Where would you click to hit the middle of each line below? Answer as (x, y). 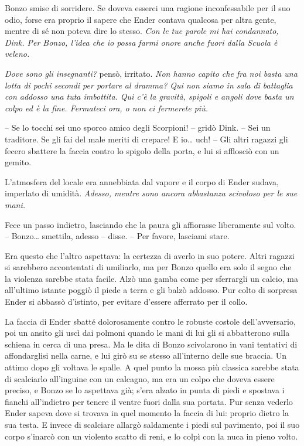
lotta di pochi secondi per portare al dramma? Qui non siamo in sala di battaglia (149, 85)
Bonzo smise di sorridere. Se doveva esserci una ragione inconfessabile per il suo (148, 8)
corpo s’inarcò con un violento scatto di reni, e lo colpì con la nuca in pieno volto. (151, 436)
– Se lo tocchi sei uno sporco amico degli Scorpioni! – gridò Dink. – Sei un (138, 127)
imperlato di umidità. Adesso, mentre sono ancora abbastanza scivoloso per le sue (151, 193)
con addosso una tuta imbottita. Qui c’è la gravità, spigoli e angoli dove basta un (149, 96)
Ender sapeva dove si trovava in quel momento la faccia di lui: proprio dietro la (147, 413)
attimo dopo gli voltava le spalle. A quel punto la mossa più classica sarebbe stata (152, 367)
